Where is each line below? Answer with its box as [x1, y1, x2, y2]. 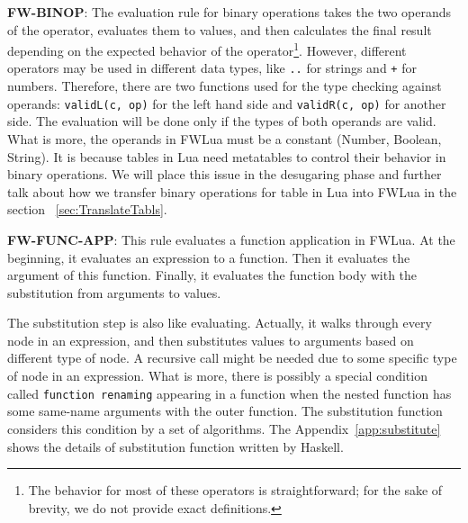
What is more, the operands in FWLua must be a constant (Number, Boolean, [7, 129, 442, 148]
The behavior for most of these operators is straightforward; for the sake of [28, 481, 443, 500]
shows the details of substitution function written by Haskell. [7, 437, 344, 455]
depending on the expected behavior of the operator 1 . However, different [7, 39, 407, 59]
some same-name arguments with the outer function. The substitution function [7, 401, 443, 420]
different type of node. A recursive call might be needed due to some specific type [7, 348, 457, 367]
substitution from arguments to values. [7, 283, 221, 302]
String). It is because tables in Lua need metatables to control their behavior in [7, 147, 446, 166]
